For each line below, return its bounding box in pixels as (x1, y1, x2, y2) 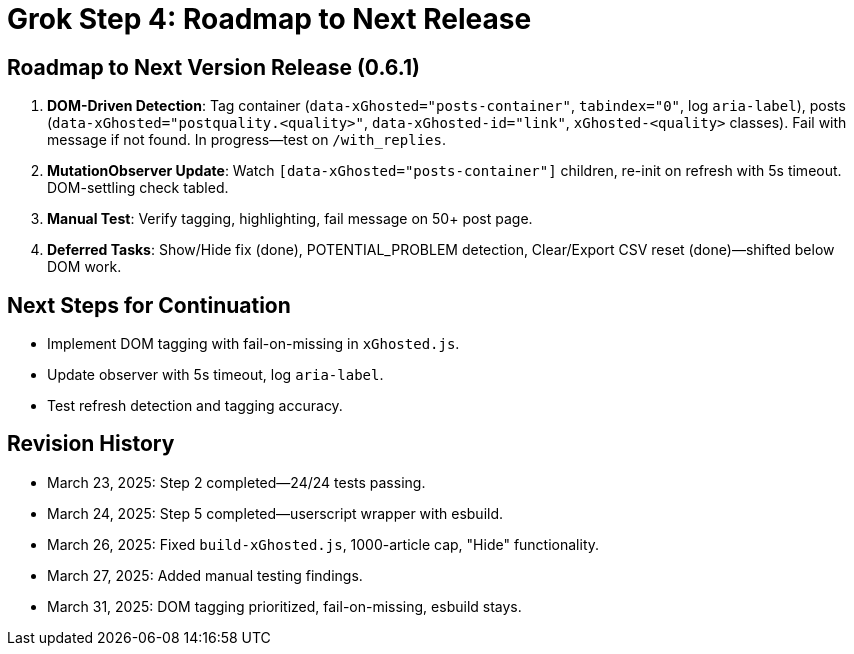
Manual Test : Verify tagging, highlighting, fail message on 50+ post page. (47, 210, 533, 228)
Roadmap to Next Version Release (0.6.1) (7, 54, 420, 80)
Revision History (7, 431, 175, 457)
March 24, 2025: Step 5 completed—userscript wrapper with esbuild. (47, 504, 504, 522)
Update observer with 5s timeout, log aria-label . (47, 366, 384, 384)
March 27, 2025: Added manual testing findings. (47, 566, 363, 584)
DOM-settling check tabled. (47, 179, 229, 197)
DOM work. (47, 258, 122, 276)
